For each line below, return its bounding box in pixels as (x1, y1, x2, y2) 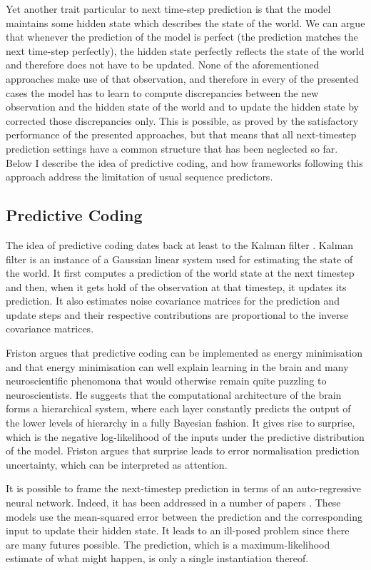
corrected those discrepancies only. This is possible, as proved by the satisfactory (6, 113, 359, 128)
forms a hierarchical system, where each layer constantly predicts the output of (6, 401, 351, 416)
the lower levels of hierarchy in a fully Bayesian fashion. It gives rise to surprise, (6, 415, 355, 430)
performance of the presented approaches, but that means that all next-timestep (6, 127, 357, 142)
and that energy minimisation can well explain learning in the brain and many (6, 359, 349, 374)
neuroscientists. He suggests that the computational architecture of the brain (6, 387, 342, 402)
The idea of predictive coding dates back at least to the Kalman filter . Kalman (6, 237, 354, 252)
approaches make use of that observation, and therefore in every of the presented (6, 71, 359, 86)
